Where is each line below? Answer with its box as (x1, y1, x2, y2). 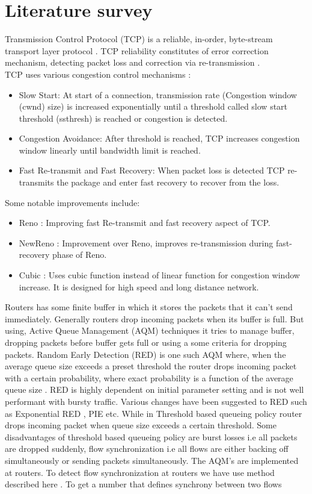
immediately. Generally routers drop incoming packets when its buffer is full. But (5, 312, 304, 325)
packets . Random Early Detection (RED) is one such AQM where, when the (5, 348, 286, 360)
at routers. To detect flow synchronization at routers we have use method (5, 466, 275, 478)
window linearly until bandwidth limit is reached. (19, 143, 201, 156)
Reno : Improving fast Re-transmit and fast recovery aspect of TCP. (19, 216, 271, 229)
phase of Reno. (52, 248, 107, 261)
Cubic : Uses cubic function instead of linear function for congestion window (19, 269, 300, 281)
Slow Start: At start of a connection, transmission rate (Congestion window (19, 88, 297, 101)
